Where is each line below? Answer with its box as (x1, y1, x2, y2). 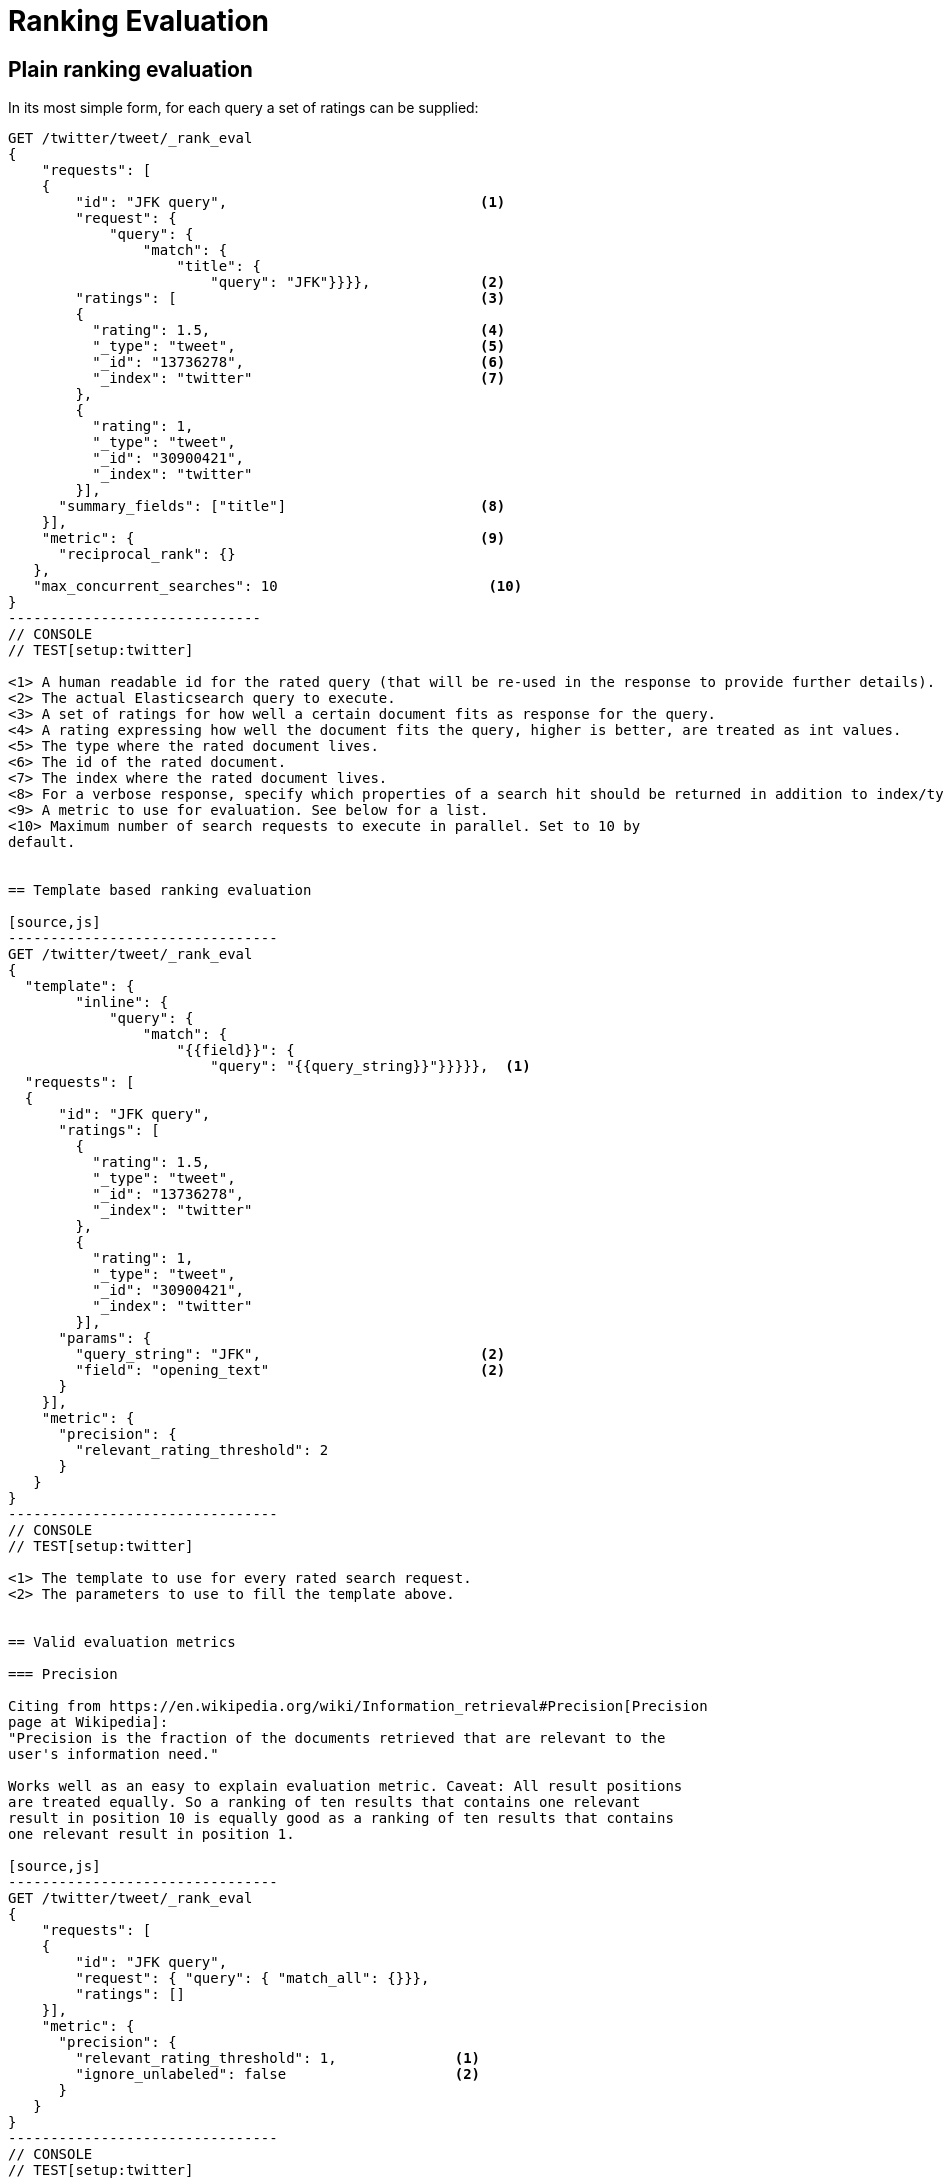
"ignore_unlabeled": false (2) (75, 2066, 481, 2083)
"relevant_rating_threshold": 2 (75, 1442, 329, 1459)
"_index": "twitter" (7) (92, 370, 506, 387)
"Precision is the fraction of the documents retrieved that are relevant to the (8, 1730, 666, 1747)
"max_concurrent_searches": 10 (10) (33, 578, 523, 595)
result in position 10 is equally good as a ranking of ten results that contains (8, 1810, 674, 1827)
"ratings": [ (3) (75, 290, 506, 307)
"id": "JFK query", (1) (75, 194, 506, 211)
